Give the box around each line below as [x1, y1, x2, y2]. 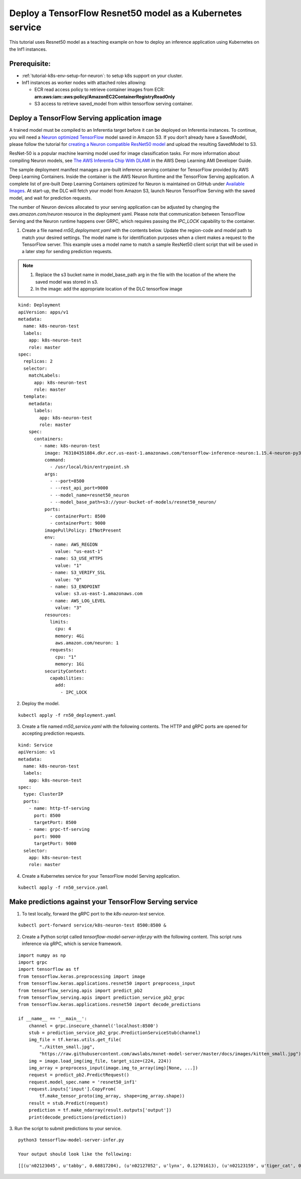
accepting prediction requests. [22, 730, 85, 736]
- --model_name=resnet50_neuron [50, 492, 130, 498]
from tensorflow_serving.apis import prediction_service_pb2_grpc [18, 994, 185, 1000]
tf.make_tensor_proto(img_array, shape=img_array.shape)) [39, 1093, 185, 1099]
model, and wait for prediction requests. [9, 195, 92, 201]
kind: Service [18, 742, 53, 748]
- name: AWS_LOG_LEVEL [50, 598, 106, 604]
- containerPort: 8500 [50, 514, 106, 519]
